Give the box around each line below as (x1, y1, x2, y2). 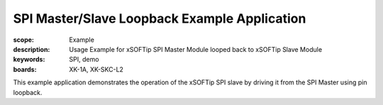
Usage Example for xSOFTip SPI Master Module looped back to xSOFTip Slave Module (69, 45, 323, 53)
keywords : (13, 55, 45, 64)
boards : (13, 65, 37, 74)
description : (13, 45, 50, 53)
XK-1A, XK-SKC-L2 (69, 65, 124, 74)
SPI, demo (69, 55, 99, 64)
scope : (13, 35, 35, 44)
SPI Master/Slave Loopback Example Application (13, 11, 306, 26)
